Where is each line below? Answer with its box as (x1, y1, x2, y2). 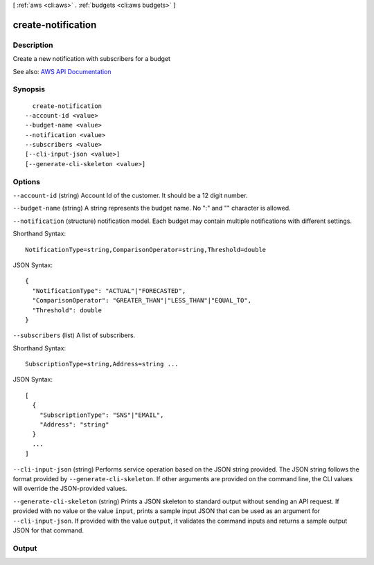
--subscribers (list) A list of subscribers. (12, 331, 136, 339)
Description (12, 40, 53, 50)
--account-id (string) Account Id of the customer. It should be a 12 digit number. (12, 191, 248, 199)
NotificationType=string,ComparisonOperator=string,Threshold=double (25, 246, 267, 253)
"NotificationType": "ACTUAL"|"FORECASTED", (32, 287, 186, 294)
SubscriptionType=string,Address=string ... (25, 360, 179, 368)
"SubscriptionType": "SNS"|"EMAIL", (39, 411, 164, 419)
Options (12, 177, 41, 186)
